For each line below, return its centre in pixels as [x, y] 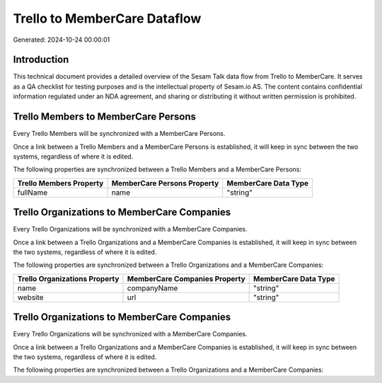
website [30, 297]
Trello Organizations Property [68, 278]
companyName [152, 288]
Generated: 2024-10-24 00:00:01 [62, 40]
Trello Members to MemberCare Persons [104, 117]
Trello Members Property [60, 183]
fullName [33, 193]
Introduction [41, 60]
